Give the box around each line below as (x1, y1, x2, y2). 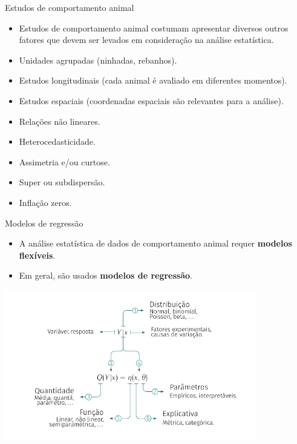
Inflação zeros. (19, 196, 72, 208)
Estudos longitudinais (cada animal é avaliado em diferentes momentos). (19, 74, 287, 87)
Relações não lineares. (19, 114, 100, 127)
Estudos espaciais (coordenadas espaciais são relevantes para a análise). (19, 94, 284, 107)
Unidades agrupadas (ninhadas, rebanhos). (19, 53, 177, 66)
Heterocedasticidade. (19, 135, 96, 148)
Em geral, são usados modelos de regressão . (19, 269, 192, 282)
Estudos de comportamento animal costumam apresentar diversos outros (19, 21, 289, 34)
